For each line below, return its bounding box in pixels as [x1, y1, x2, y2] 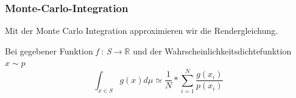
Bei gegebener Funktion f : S [5, 44, 111, 57]
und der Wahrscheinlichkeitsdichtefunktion [133, 44, 292, 57]
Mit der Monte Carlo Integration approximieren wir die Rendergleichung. [5, 24, 278, 37]
